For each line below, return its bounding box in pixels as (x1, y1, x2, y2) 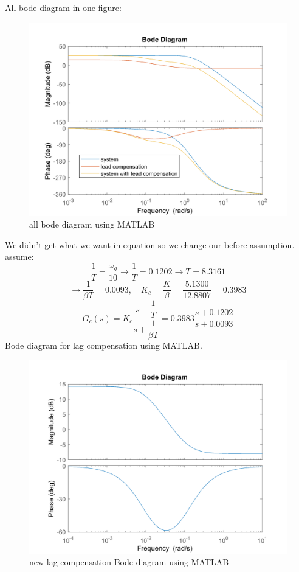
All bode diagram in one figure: (5, 1, 122, 13)
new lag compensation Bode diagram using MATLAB (29, 556, 229, 568)
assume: (5, 250, 34, 263)
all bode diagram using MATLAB (29, 218, 155, 231)
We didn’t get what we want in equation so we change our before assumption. (5, 238, 295, 251)
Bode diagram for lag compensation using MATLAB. (5, 339, 202, 352)
